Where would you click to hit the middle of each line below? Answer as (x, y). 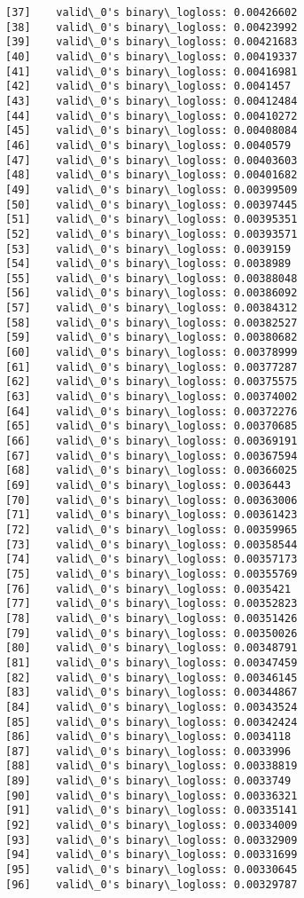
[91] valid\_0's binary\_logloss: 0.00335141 (152, 811)
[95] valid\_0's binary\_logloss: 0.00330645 (152, 870)
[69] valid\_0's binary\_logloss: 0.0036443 (148, 485)
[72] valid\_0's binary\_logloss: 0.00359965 (152, 529)
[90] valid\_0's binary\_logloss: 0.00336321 (152, 796)
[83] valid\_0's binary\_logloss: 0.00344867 (152, 693)
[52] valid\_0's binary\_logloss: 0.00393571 (152, 234)
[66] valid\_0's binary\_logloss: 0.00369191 (152, 441)
